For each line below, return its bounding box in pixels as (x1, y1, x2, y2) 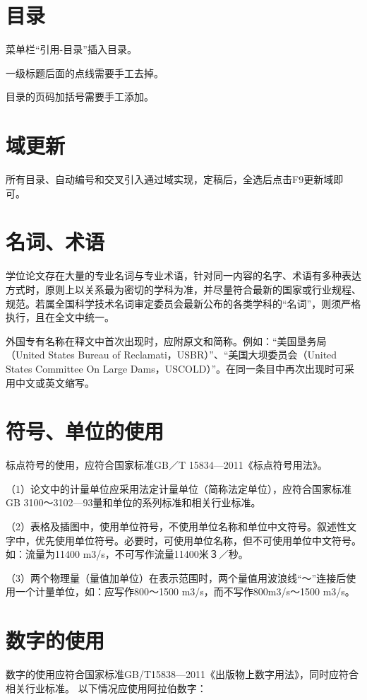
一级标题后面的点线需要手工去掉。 (6, 65, 164, 80)
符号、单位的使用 (6, 416, 164, 445)
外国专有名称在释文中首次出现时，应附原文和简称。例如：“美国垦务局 (6, 333, 327, 348)
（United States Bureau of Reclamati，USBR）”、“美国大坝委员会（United (6, 347, 337, 362)
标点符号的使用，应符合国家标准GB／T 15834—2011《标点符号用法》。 (6, 457, 327, 472)
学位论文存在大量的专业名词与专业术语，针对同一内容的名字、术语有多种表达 (6, 268, 361, 283)
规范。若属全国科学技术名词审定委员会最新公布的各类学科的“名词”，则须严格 (6, 296, 361, 310)
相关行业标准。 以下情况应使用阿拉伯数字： (6, 680, 207, 695)
